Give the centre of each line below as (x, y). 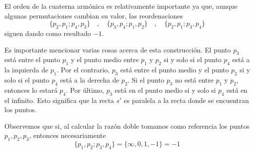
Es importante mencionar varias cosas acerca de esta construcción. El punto (118, 49)
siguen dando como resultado (48, 33)
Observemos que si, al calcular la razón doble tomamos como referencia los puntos (127, 126)
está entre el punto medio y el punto (175, 70)
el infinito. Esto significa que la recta (59, 100)
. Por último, (85, 90)
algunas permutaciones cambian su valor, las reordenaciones (94, 15)
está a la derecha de (90, 79)
